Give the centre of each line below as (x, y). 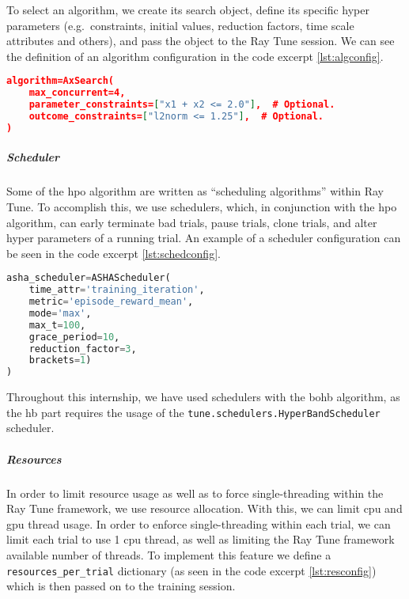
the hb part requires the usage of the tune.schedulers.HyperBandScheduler (193, 412)
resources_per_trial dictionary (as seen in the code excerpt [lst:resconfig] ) (191, 570)
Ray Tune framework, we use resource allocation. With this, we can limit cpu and (204, 508)
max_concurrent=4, (77, 93)
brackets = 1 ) (60, 360)
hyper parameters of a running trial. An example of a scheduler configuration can (204, 238)
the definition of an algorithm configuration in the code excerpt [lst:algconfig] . (195, 56)
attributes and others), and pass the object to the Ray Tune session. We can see (201, 41)
